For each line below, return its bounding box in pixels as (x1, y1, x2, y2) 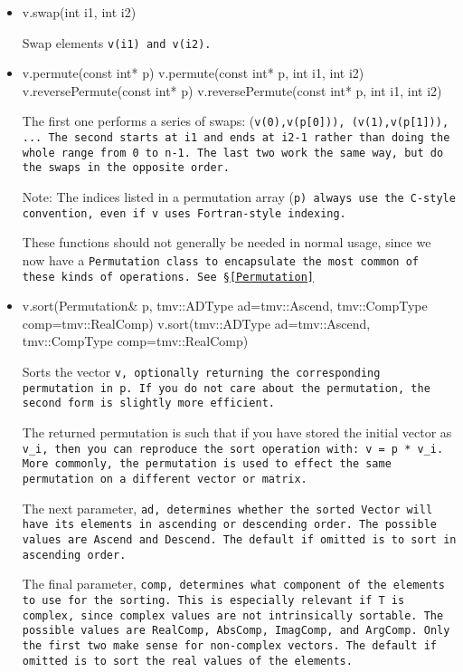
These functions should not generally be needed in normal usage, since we (22, 233, 431, 252)
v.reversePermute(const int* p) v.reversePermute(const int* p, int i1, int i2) (22, 81, 442, 100)
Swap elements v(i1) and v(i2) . (22, 33, 212, 52)
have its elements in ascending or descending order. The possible (22, 518, 437, 532)
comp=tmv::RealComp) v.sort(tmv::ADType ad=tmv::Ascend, (22, 313, 371, 332)
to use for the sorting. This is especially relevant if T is (22, 593, 405, 607)
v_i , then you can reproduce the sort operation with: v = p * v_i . (22, 442, 444, 456)
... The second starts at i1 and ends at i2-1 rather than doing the (22, 131, 450, 145)
